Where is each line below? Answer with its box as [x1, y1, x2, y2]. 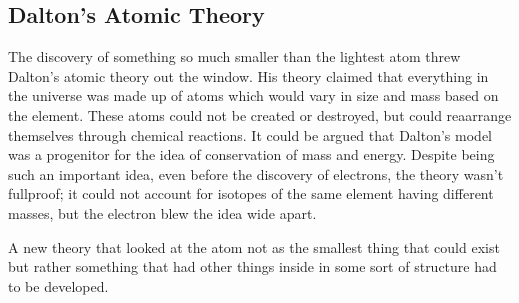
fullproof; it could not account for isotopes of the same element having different [8, 183, 494, 204]
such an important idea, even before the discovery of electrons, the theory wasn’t [8, 163, 504, 184]
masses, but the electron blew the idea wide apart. [8, 202, 317, 223]
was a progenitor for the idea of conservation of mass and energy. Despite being [8, 144, 495, 165]
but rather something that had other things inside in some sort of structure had [8, 256, 497, 277]
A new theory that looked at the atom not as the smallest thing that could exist [8, 236, 500, 257]
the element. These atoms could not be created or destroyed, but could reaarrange [8, 104, 512, 125]
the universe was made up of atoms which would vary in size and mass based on [8, 85, 499, 106]
